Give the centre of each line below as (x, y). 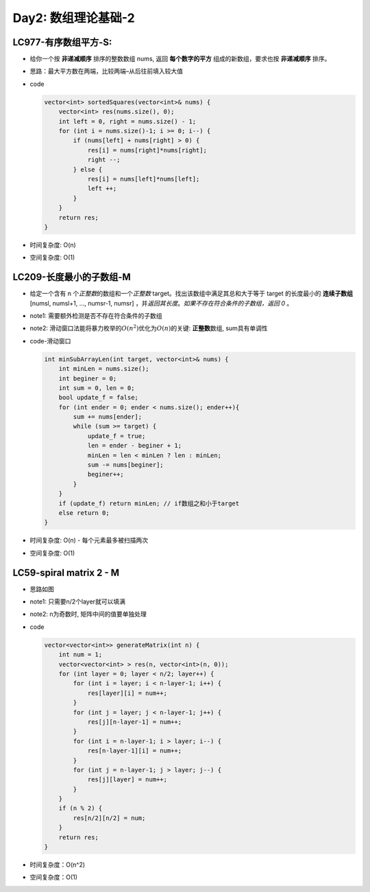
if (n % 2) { (81, 808)
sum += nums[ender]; (108, 417)
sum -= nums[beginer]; (125, 465)
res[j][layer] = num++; (127, 780)
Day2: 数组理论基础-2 (74, 18)
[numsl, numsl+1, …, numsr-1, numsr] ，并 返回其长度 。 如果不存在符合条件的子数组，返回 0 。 (161, 303)
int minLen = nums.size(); (104, 369)
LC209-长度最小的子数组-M (72, 277)
